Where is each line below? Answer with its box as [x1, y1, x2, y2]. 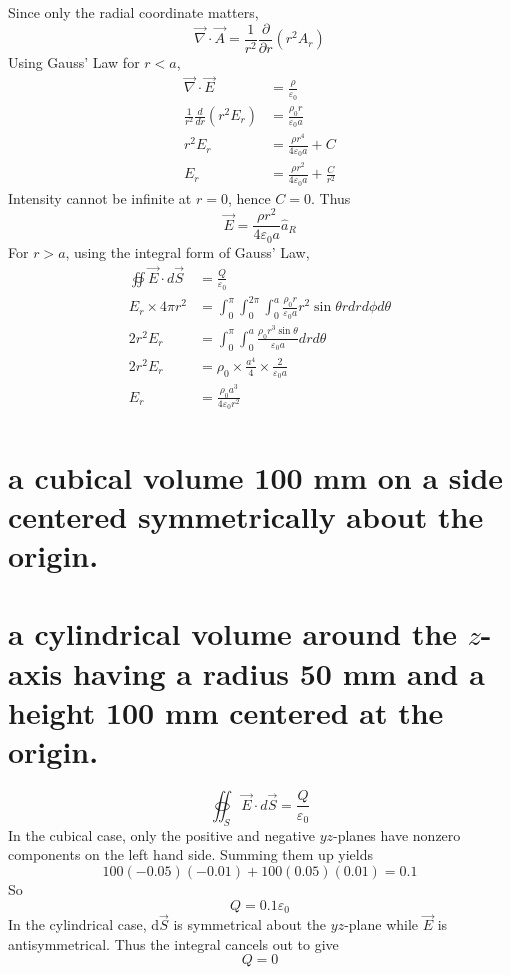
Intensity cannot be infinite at [8, 187, 192, 208]
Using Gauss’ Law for [8, 51, 140, 72]
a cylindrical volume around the [8, 613, 458, 654]
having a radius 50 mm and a [73, 652, 485, 693]
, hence [227, 187, 271, 208]
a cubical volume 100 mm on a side [8, 456, 504, 497]
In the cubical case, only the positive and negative [8, 824, 315, 845]
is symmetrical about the [173, 914, 327, 935]
